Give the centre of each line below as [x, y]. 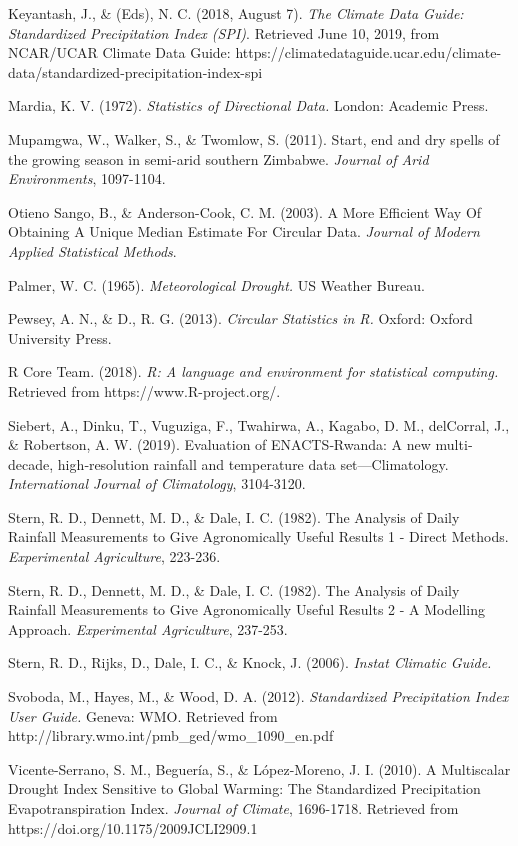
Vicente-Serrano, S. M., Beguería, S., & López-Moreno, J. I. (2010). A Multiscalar [259, 768]
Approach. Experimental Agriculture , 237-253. [148, 628]
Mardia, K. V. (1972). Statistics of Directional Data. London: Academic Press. [248, 105]
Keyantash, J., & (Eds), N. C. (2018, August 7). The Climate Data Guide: [236, 13]
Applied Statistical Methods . [92, 250]
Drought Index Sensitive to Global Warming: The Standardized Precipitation [244, 788]
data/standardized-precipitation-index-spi [135, 71]
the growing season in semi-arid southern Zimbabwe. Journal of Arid [218, 158]
